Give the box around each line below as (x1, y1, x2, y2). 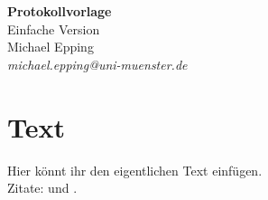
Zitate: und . (7, 178, 78, 197)
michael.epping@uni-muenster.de (7, 54, 188, 73)
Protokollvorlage (7, 2, 112, 20)
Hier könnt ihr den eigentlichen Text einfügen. (7, 160, 263, 179)
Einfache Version (7, 19, 100, 38)
